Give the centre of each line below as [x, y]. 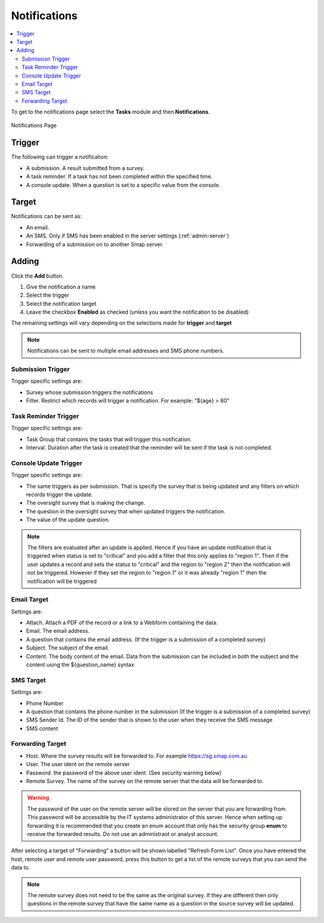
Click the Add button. [37, 276]
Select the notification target [61, 303]
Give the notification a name [61, 287]
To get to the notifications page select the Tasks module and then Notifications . [110, 112]
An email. [37, 227]
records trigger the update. [59, 495]
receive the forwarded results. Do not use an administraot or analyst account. [123, 834]
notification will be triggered [62, 581]
